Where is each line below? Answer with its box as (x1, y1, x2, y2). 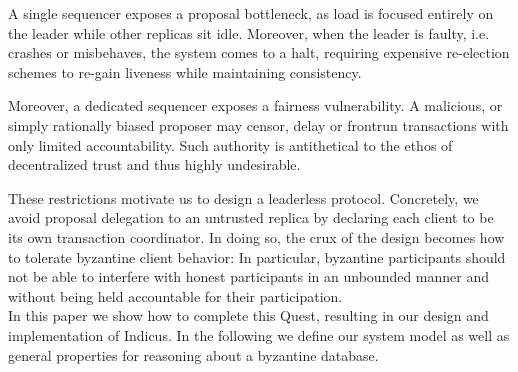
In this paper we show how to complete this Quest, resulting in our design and (8, 305, 489, 326)
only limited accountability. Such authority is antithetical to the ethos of (8, 134, 453, 155)
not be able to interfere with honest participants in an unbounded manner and (8, 266, 490, 287)
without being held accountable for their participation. (8, 285, 343, 306)
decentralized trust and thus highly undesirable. (8, 154, 301, 175)
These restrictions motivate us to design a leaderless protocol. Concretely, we (8, 187, 479, 208)
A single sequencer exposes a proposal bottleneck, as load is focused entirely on (8, 3, 494, 23)
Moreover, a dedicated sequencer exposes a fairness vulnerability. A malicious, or (8, 95, 503, 116)
